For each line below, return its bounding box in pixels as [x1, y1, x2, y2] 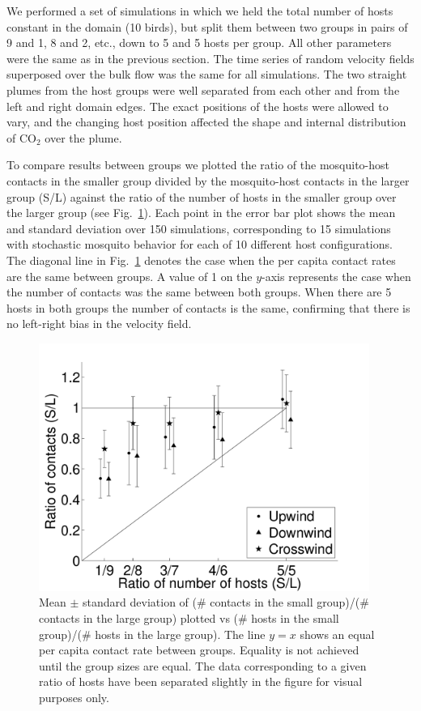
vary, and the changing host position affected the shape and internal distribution [6, 113, 406, 130]
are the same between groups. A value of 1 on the [6, 267, 253, 284]
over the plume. [45, 129, 122, 146]
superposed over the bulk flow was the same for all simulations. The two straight [6, 66, 407, 83]
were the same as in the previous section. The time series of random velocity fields [6, 49, 415, 66]
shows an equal [300, 625, 375, 642]
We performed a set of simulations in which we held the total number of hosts [6, 2, 393, 19]
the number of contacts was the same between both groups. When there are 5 [6, 283, 392, 300]
